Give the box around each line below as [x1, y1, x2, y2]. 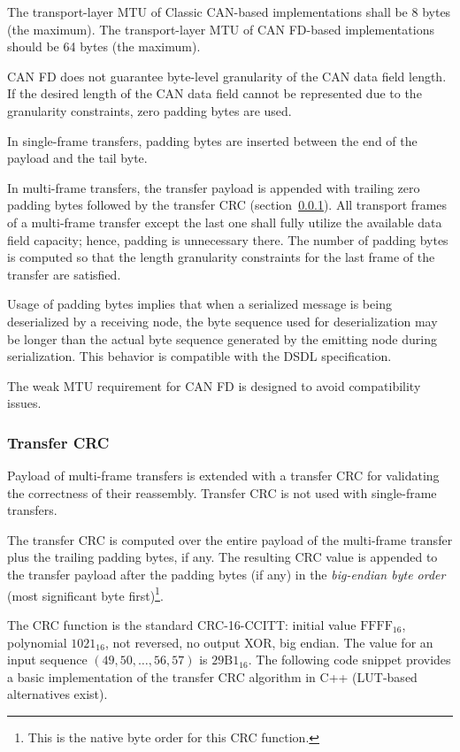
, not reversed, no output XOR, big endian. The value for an [104, 633, 433, 651]
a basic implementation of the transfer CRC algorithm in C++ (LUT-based [7, 667, 418, 686]
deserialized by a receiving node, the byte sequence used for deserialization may [7, 311, 438, 330]
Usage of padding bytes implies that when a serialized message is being [7, 295, 392, 313]
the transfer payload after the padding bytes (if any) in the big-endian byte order [7, 565, 446, 584]
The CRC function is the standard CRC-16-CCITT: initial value [7, 615, 356, 633]
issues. [7, 394, 42, 412]
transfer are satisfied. [7, 265, 121, 283]
